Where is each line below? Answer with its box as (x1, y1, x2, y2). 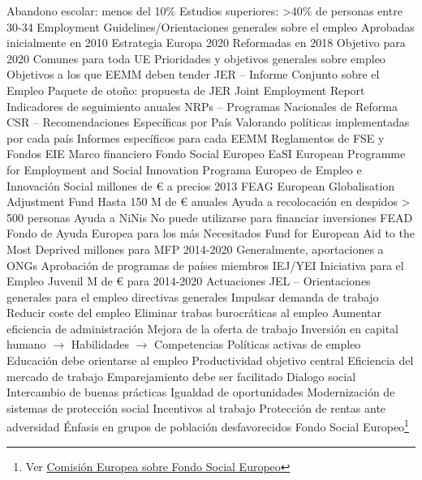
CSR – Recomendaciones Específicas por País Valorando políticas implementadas (6, 114, 410, 131)
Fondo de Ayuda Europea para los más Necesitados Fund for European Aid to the (6, 225, 415, 242)
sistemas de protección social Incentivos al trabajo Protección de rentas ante (6, 399, 386, 416)
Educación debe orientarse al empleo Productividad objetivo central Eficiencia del (6, 352, 414, 369)
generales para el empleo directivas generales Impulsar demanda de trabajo (6, 288, 379, 305)
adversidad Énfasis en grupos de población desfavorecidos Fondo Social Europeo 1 (6, 416, 409, 435)
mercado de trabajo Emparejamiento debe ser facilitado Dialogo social (6, 367, 356, 384)
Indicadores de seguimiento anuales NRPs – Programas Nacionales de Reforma (6, 97, 398, 114)
